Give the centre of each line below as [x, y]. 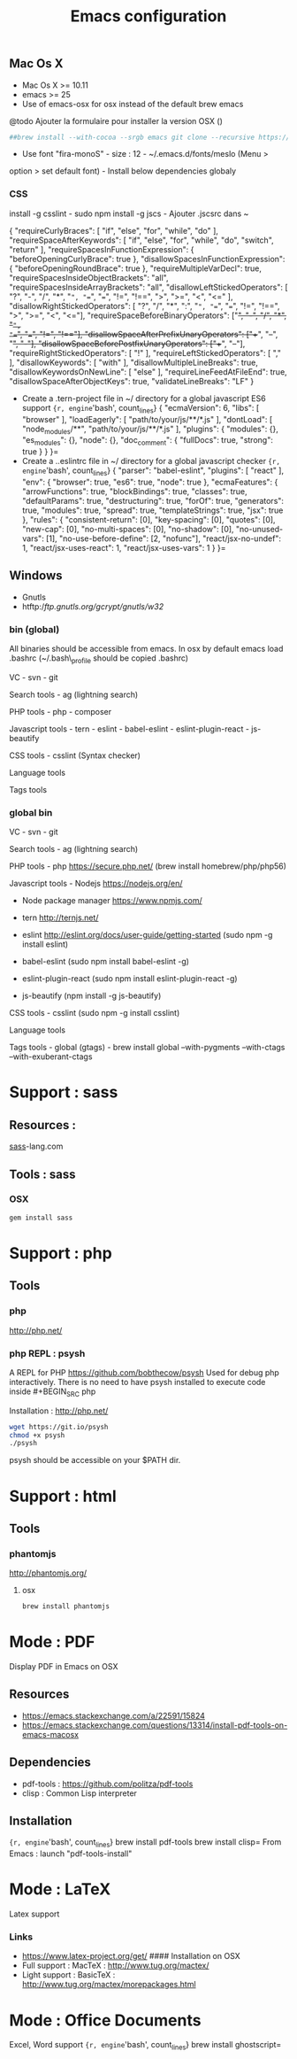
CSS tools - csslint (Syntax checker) [75, 755]
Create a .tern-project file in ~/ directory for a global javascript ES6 [144, 398]
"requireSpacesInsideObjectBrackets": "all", [89, 277]
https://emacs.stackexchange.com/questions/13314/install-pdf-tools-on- [155, 1725]
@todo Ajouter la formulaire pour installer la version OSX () [116, 120]
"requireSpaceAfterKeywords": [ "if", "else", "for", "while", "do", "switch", [141, 240]
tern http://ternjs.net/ [60, 917]
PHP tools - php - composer [61, 711]
